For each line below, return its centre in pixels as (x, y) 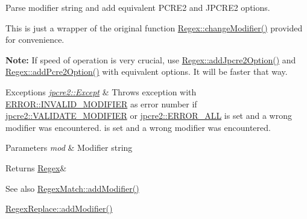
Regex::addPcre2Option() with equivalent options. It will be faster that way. (147, 71)
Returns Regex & (36, 167)
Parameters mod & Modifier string (69, 148)
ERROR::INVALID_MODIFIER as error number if (101, 103)
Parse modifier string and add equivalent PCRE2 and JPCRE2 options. (138, 7)
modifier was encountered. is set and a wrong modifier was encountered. (138, 127)
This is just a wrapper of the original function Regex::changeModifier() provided (154, 27)
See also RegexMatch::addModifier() (72, 188)
